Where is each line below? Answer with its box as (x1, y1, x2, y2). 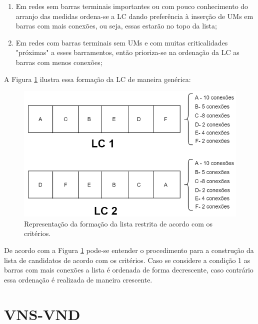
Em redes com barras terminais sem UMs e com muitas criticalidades (15, 37, 228, 47)
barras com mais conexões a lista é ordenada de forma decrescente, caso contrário (4, 264, 253, 275)
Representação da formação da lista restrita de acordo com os (24, 218, 213, 228)
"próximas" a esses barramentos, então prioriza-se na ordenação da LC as (15, 47, 239, 57)
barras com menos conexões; (15, 56, 102, 67)
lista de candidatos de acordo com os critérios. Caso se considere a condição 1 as (4, 254, 250, 265)
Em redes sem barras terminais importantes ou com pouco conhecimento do (15, 1, 248, 11)
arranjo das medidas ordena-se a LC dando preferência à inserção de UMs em (15, 10, 253, 21)
